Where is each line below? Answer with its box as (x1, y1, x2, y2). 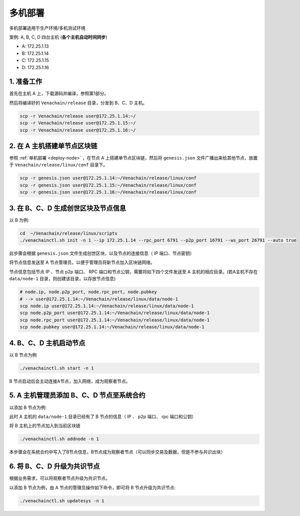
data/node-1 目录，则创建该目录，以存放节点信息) (9, 276, 116, 282)
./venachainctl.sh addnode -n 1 (19, 436, 99, 442)
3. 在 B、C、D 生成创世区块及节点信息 (9, 204, 126, 212)
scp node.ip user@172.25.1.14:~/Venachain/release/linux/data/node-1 (19, 303, 194, 309)
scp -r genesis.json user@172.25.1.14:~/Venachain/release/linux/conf (19, 175, 197, 181)
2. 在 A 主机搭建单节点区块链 (9, 142, 97, 150)
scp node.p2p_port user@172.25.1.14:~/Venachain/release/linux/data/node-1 (19, 310, 210, 316)
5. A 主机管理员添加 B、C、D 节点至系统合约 (9, 391, 146, 400)
